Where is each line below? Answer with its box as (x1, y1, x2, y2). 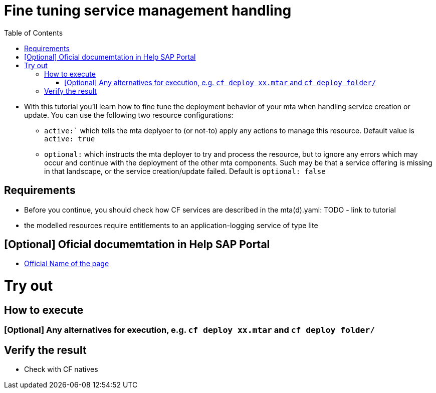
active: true (44, 134, 95, 143)
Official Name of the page (24, 259, 109, 268)
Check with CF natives (24, 365, 98, 374)
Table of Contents (4, 28, 63, 37)
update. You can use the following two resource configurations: (24, 110, 234, 119)
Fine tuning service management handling (4, 2, 292, 19)
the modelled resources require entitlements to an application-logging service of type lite (24, 221, 318, 230)
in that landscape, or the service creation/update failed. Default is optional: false (44, 166, 326, 175)
